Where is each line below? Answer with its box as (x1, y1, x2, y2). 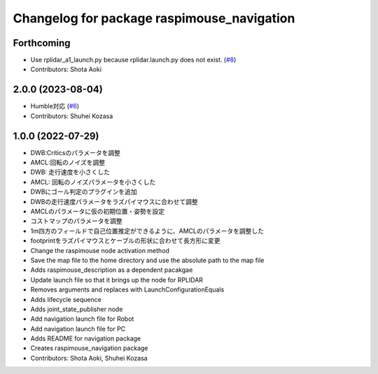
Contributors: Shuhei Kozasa (30, 112, 113, 120)
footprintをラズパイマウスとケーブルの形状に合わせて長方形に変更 (30, 236, 220, 245)
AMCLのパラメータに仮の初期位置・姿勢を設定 (30, 207, 165, 215)
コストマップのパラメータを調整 (30, 217, 122, 225)
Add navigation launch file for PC (30, 324, 126, 333)
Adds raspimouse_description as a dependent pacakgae (30, 266, 193, 274)
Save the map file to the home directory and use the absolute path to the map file (30, 256, 265, 264)
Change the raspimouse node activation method (30, 246, 169, 254)
